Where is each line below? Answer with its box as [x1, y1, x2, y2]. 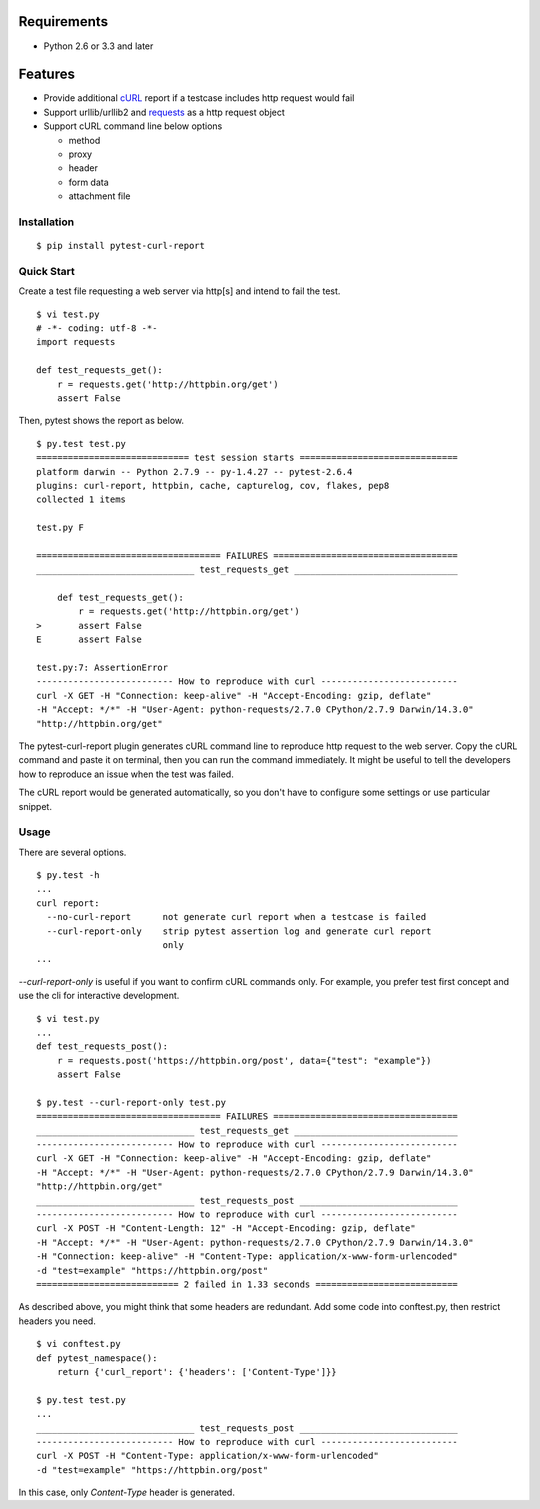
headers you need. [18, 1315, 97, 1327]
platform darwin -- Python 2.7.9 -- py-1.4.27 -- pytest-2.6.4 [36, 466, 353, 477]
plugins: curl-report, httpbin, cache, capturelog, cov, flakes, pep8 [36, 480, 390, 491]
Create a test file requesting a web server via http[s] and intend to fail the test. [18, 285, 341, 297]
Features [18, 66, 75, 83]
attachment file [68, 190, 131, 202]
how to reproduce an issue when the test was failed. [18, 768, 234, 780]
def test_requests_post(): [36, 1041, 169, 1052]
